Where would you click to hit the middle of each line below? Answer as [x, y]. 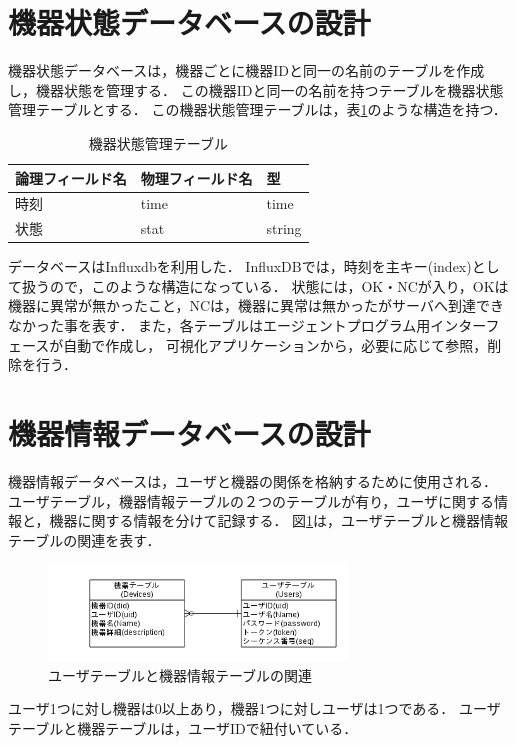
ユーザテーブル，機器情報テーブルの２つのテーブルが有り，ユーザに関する [251, 500]
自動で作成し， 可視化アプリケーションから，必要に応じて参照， [275, 344]
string [284, 228]
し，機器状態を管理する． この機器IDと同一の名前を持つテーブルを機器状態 [256, 89]
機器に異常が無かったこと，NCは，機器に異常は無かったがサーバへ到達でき [256, 305]
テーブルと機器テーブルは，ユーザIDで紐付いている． [183, 727]
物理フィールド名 [196, 177]
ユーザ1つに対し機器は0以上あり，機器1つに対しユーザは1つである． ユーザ [254, 708]
